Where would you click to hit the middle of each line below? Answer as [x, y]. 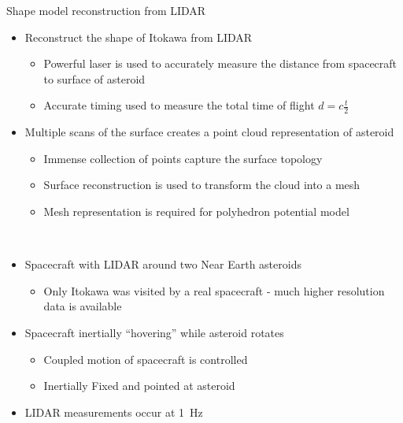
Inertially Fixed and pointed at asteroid [139, 386]
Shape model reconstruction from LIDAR [106, 10]
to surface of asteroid [94, 78]
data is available [83, 306]
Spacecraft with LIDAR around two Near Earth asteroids [163, 264]
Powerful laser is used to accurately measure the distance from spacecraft [220, 63]
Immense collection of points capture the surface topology [183, 158]
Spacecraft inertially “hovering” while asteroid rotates [154, 332]
